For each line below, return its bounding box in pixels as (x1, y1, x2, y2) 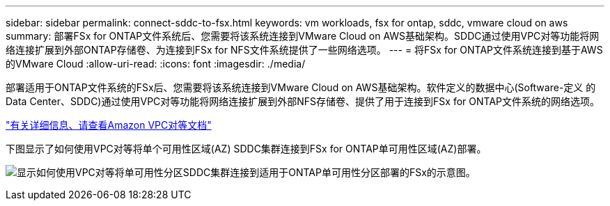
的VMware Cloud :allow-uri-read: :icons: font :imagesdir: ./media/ (6, 58, 306, 70)
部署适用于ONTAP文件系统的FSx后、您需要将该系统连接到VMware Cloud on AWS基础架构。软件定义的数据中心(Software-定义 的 (6, 81, 596, 93)
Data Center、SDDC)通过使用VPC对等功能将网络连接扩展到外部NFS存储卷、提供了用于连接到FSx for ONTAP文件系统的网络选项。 (6, 95, 600, 107)
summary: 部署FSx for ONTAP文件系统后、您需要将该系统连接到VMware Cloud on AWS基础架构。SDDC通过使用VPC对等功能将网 (6, 30, 600, 42)
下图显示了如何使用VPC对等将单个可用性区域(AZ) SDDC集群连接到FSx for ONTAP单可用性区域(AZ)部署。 (6, 143, 487, 154)
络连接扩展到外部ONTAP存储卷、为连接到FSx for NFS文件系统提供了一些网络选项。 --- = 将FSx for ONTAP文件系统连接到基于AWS (6, 44, 603, 56)
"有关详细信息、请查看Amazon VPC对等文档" (6, 119, 212, 131)
